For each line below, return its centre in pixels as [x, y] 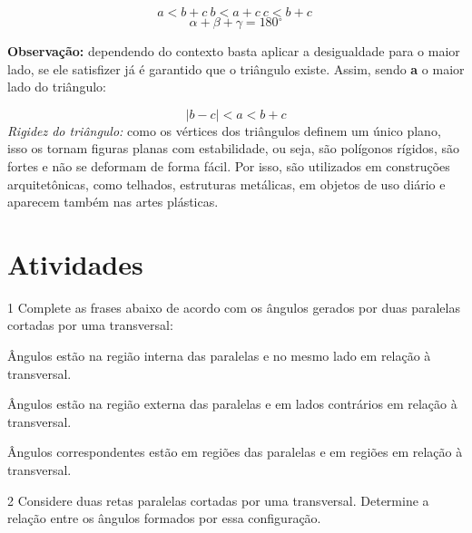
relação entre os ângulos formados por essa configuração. [164, 518]
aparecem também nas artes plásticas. [113, 202]
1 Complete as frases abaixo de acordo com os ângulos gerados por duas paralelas [234, 307]
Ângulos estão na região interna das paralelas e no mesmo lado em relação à [219, 356]
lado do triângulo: [57, 87]
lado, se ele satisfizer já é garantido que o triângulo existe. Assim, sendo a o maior [236, 68]
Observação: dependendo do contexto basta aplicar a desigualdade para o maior [234, 51]
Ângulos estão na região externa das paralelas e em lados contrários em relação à [232, 404]
